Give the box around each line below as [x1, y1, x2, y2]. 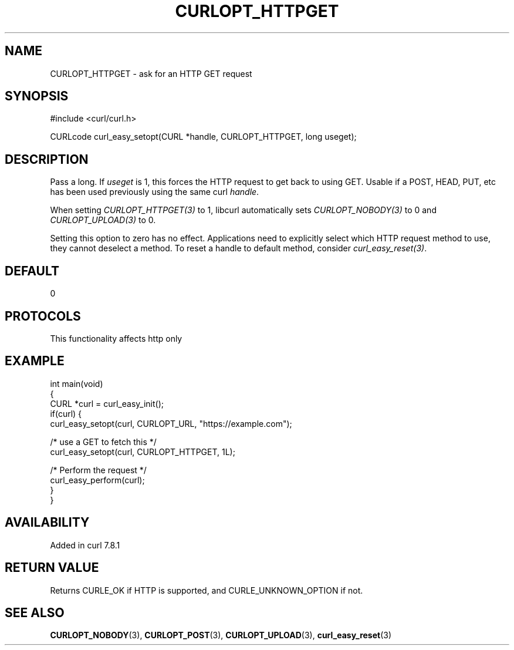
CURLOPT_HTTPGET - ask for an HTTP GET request [50, 68, 252, 79]
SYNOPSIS [5, 89, 69, 104]
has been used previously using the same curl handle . [50, 187, 259, 197]
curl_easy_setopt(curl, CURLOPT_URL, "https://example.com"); [50, 418, 292, 429]
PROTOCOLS [5, 308, 81, 324]
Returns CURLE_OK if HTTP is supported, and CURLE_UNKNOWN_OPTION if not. [50, 585, 363, 595]
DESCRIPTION [5, 151, 89, 167]
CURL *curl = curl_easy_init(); [50, 398, 164, 409]
